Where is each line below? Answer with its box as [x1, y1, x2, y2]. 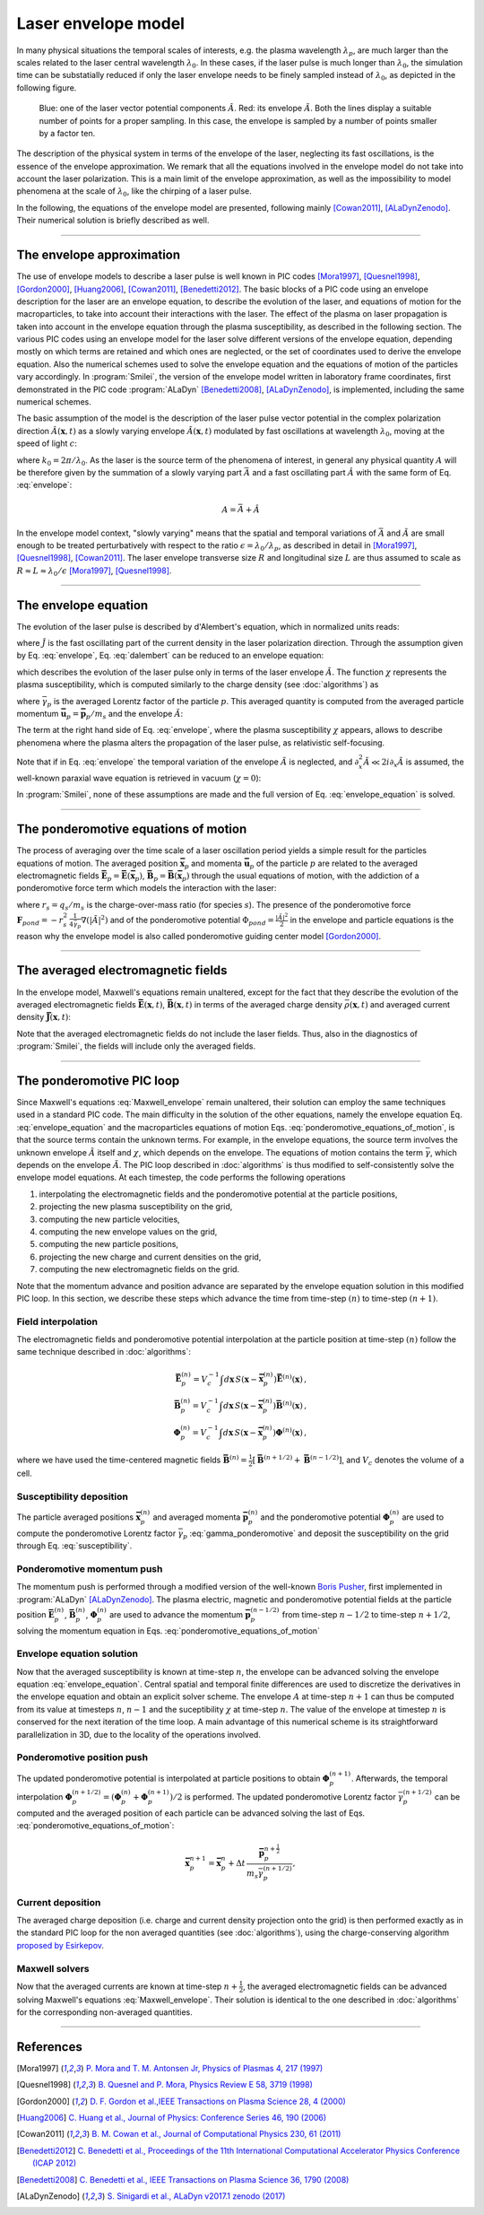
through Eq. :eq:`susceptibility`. [16, 1540, 133, 1551]
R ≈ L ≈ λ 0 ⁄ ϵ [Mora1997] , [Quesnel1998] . [16, 565, 172, 578]
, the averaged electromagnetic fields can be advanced [242, 1981, 447, 1992]
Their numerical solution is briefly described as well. [16, 215, 210, 226]
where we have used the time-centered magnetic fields [16, 1454, 221, 1466]
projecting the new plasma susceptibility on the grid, [39, 1201, 233, 1212]
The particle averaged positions [16, 1512, 134, 1522]
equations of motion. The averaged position [16, 858, 178, 868]
